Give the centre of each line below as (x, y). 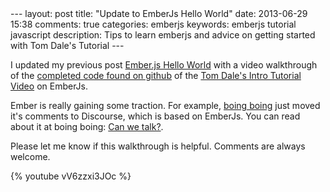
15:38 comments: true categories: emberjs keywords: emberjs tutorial (153, 24)
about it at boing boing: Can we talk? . (87, 126)
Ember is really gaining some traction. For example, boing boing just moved (165, 105)
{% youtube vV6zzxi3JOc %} (71, 176)
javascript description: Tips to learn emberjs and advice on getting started (163, 35)
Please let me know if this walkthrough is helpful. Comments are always (158, 146)
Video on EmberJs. (49, 86)
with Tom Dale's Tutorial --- (67, 45)
